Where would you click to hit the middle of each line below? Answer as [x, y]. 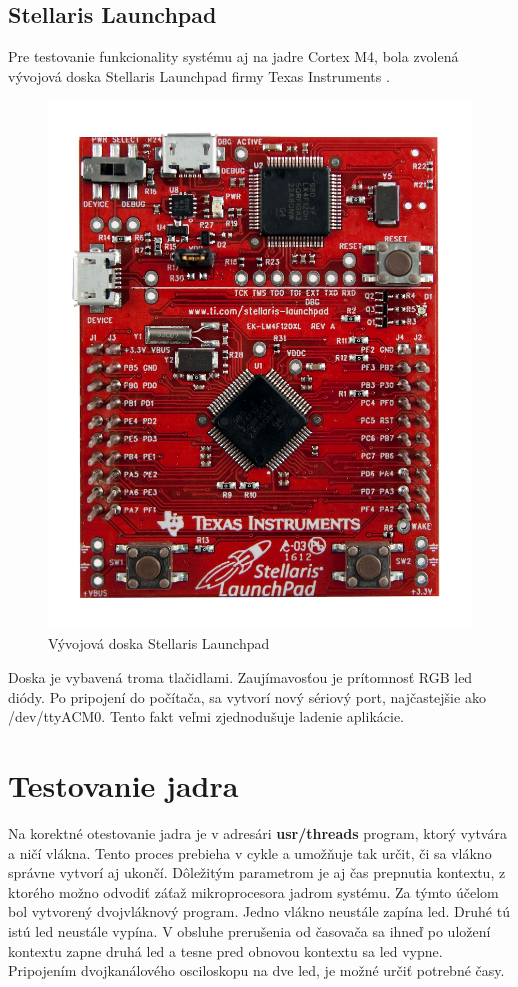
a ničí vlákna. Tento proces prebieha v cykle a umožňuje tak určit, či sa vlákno [250, 852]
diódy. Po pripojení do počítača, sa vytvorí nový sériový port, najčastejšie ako [247, 696]
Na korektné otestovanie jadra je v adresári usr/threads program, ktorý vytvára [257, 832]
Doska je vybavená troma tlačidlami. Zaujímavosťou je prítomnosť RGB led [240, 677]
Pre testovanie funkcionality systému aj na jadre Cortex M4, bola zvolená [233, 56]
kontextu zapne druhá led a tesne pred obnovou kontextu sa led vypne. [225, 950]
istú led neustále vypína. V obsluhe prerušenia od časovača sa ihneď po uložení [249, 930]
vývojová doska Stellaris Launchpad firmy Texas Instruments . [199, 75]
